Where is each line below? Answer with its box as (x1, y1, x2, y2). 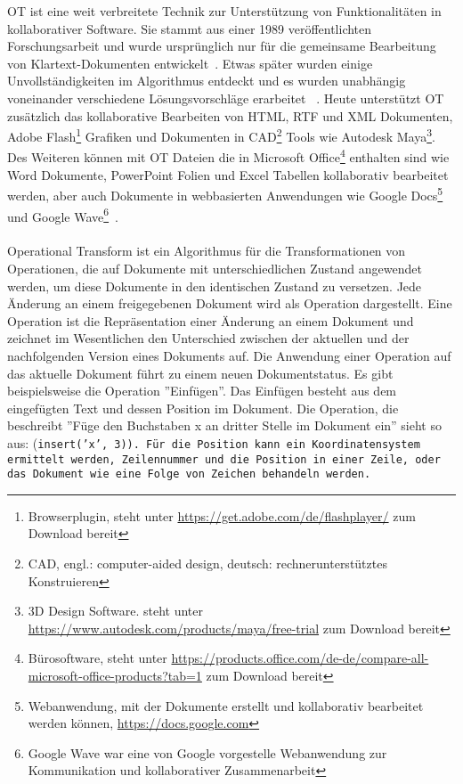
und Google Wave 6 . (7, 204, 118, 225)
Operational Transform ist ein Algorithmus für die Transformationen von (7, 241, 406, 260)
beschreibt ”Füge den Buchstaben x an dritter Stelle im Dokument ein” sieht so (7, 416, 442, 435)
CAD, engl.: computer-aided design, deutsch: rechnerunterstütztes (28, 554, 387, 573)
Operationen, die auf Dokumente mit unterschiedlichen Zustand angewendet (7, 258, 422, 277)
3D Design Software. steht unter (28, 601, 204, 620)
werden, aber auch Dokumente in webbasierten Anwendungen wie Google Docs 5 (7, 184, 443, 204)
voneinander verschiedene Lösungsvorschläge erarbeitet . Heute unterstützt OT (7, 88, 444, 107)
